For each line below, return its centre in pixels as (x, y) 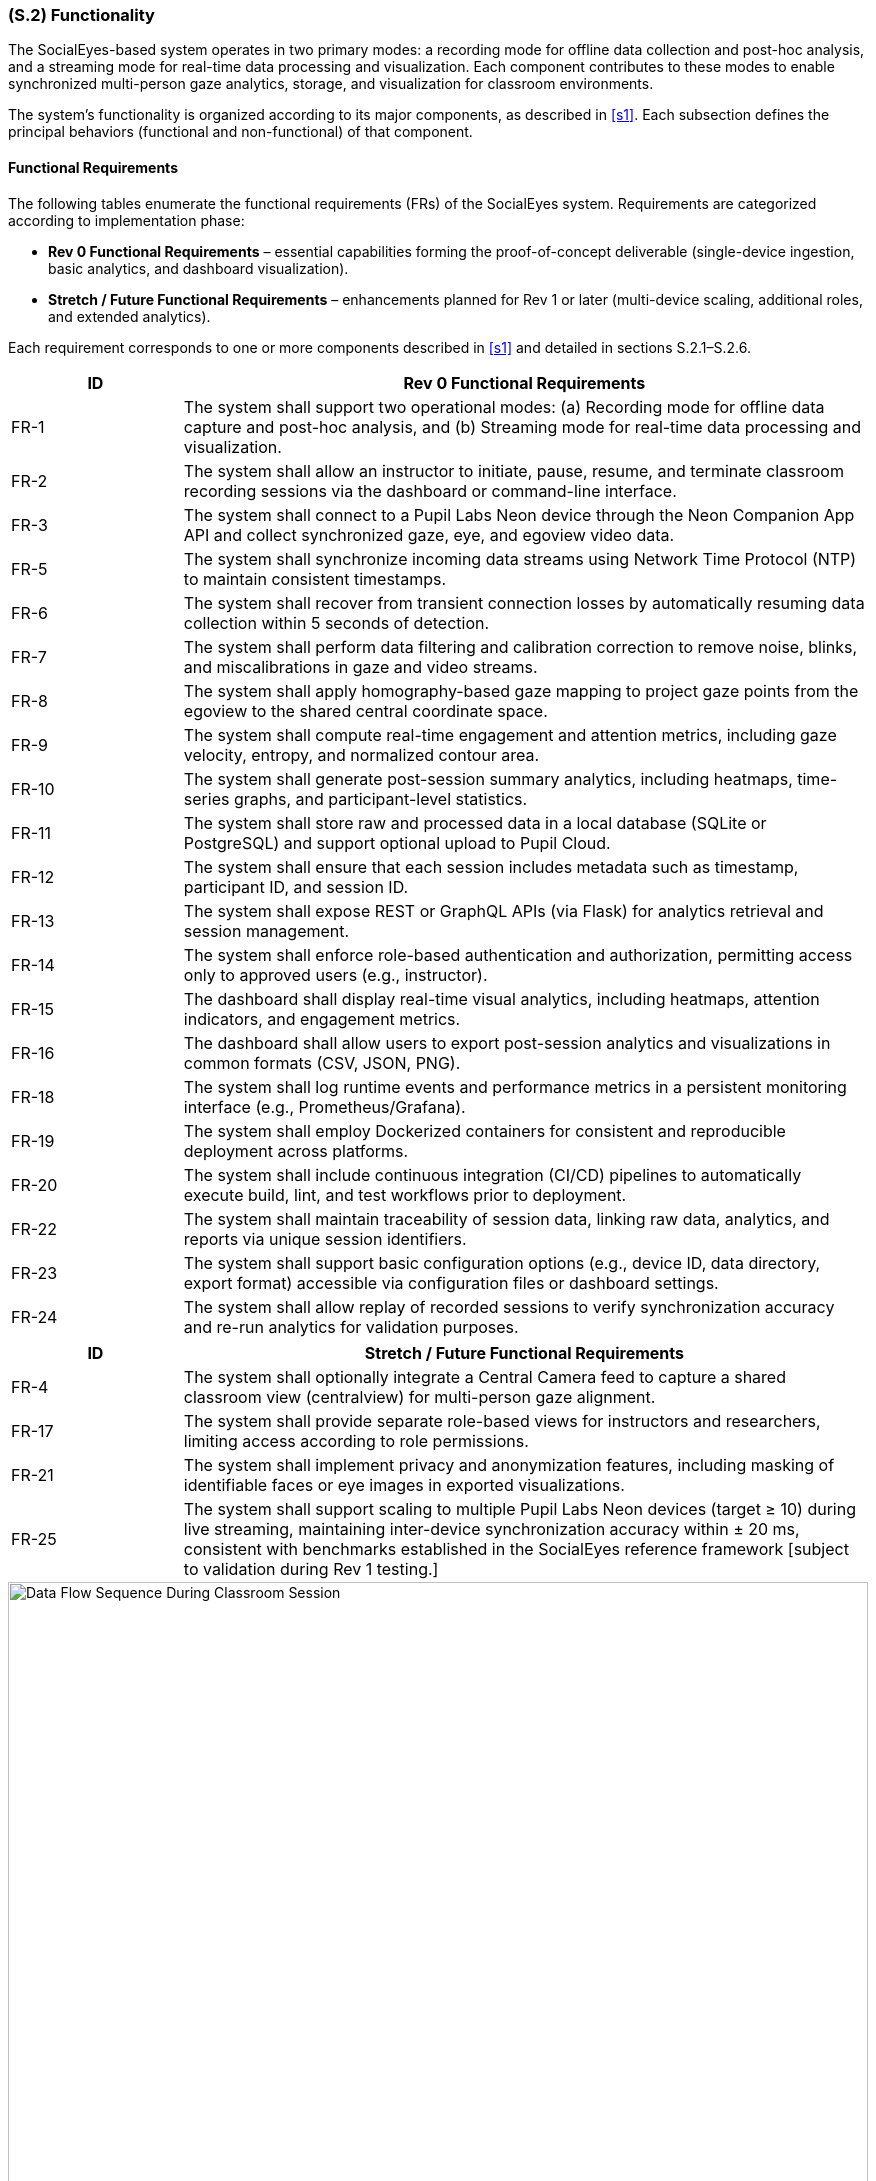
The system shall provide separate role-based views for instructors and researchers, (502, 1420)
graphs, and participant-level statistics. (380, 798)
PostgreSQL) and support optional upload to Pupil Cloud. (397, 842)
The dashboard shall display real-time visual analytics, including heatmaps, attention (501, 998)
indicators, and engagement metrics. (322, 1018)
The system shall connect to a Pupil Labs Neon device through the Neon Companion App (519, 514)
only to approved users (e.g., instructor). (335, 974)
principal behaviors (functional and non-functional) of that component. (240, 132)
